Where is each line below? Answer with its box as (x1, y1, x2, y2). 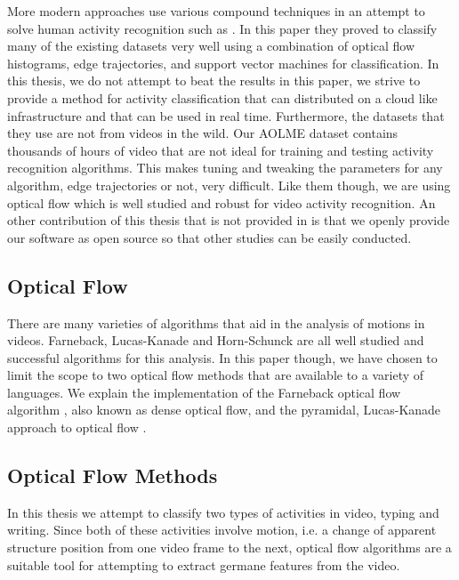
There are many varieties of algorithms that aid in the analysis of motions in (7, 313, 425, 332)
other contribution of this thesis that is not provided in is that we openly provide (7, 211, 450, 230)
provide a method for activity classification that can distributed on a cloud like (7, 88, 438, 107)
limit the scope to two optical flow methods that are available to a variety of (7, 366, 424, 384)
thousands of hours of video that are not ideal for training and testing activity (7, 141, 434, 159)
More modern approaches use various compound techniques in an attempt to (7, 2, 425, 20)
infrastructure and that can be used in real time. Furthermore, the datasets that (7, 106, 445, 125)
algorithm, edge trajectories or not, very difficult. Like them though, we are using (7, 175, 451, 194)
